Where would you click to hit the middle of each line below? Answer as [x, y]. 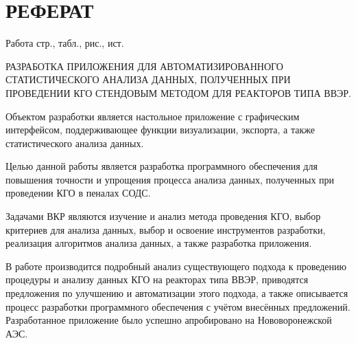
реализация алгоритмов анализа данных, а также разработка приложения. [159, 243]
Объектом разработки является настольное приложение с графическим [153, 116]
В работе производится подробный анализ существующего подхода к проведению [176, 266]
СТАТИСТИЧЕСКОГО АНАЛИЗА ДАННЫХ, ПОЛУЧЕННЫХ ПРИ [148, 79]
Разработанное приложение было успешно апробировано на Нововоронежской [169, 320]
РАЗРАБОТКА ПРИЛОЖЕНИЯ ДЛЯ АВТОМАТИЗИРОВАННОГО [144, 66]
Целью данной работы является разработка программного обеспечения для [162, 166]
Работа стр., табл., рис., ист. [65, 43]
